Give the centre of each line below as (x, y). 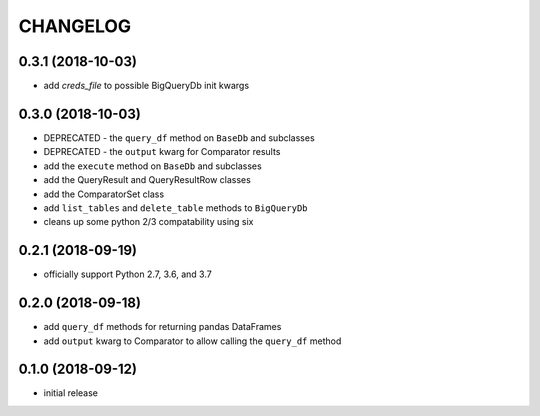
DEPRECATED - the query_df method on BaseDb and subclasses (179, 137)
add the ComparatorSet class (104, 194)
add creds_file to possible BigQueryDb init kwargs (146, 86)
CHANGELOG (75, 26)
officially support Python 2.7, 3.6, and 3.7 (127, 274)
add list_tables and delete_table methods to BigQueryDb (176, 207)
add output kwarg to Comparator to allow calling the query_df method (192, 341)
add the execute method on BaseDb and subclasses (152, 166)
